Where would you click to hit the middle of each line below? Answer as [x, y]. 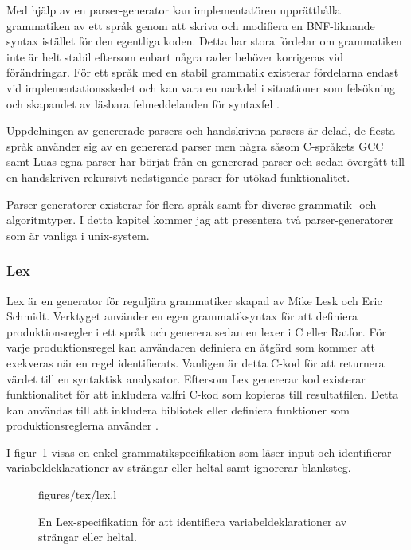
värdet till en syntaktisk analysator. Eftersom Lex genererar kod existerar [186, 378]
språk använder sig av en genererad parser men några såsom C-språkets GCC [195, 145]
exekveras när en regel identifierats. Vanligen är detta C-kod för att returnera [196, 362]
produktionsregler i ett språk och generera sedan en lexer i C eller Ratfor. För [196, 331]
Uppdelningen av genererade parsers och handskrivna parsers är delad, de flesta [201, 130]
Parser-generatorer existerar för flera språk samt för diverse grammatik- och [192, 204]
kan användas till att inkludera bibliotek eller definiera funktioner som [178, 409]
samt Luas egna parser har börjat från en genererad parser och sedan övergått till [205, 161]
